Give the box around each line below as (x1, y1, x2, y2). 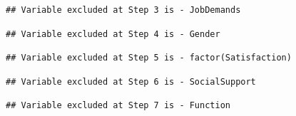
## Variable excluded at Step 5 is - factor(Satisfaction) (6, 53, 292, 63)
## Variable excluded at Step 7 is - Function (6, 100, 230, 111)
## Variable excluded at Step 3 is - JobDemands (6, 5, 241, 15)
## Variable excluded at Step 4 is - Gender (6, 28, 220, 39)
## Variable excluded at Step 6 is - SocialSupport (6, 76, 256, 87)
